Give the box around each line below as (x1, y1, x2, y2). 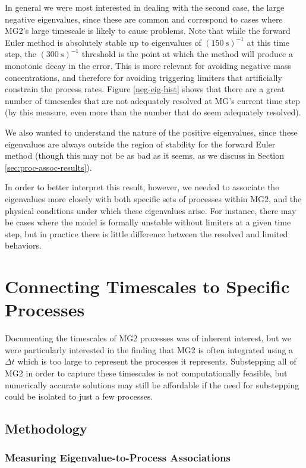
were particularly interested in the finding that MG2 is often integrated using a (5, 343, 294, 356)
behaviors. (5, 239, 42, 252)
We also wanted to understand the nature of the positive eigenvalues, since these (5, 125, 298, 138)
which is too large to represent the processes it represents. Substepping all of (17, 355, 296, 368)
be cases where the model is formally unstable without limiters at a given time (5, 216, 291, 228)
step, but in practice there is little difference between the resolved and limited (5, 227, 288, 240)
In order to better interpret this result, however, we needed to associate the (5, 181, 279, 193)
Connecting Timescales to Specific (5, 274, 290, 299)
